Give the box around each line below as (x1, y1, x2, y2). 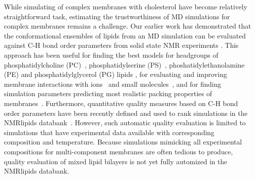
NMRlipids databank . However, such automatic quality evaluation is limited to (4, 117, 246, 128)
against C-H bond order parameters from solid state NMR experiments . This (4, 40, 239, 50)
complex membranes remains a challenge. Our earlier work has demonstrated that (4, 21, 252, 31)
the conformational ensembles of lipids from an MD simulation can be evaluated (4, 30, 246, 40)
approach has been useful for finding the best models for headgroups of (4, 49, 219, 60)
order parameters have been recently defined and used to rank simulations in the (4, 107, 248, 118)
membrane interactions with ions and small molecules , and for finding (4, 78, 221, 89)
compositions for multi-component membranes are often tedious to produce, (4, 146, 233, 156)
